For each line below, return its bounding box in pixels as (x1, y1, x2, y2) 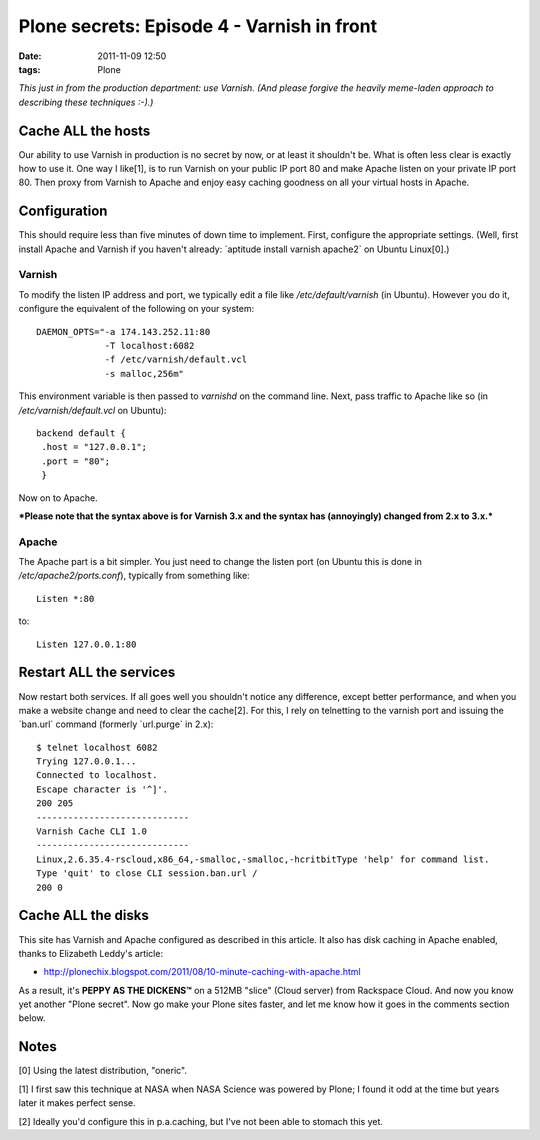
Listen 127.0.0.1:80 (36, 638, 137, 650)
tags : (18, 63, 41, 75)
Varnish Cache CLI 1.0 (36, 826, 148, 837)
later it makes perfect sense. (18, 1097, 137, 1109)
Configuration (18, 203, 108, 220)
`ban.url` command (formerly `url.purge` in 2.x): (18, 718, 214, 730)
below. (18, 1012, 46, 1024)
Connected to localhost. (36, 770, 158, 781)
